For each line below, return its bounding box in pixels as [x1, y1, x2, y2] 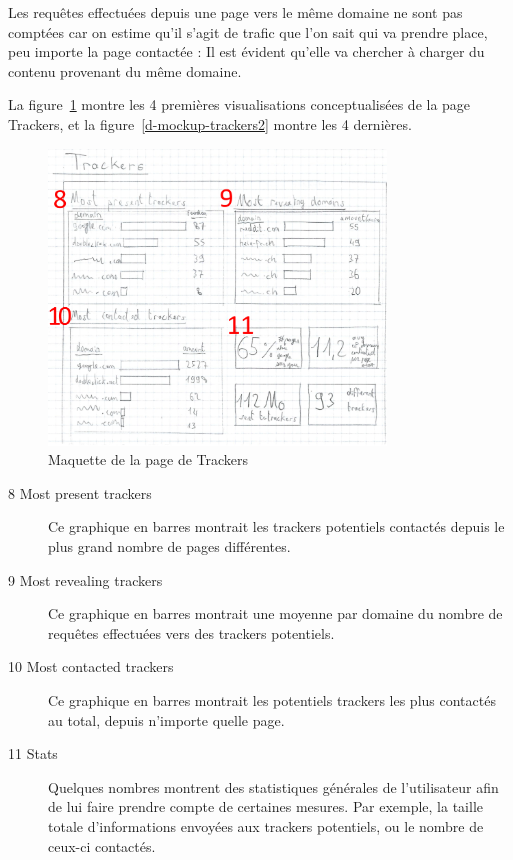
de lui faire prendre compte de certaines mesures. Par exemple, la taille [48, 796, 484, 817]
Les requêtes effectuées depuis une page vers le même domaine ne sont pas [8, 2, 463, 22]
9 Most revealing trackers [8, 569, 163, 590]
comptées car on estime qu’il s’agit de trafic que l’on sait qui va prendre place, [8, 21, 488, 42]
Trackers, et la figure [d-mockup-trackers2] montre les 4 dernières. [8, 113, 412, 134]
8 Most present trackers [8, 482, 152, 503]
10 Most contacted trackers [8, 656, 174, 677]
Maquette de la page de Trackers [48, 449, 249, 470]
